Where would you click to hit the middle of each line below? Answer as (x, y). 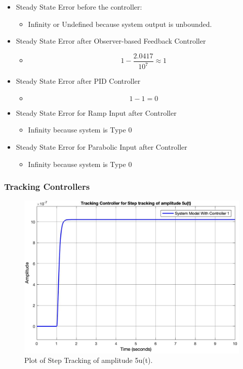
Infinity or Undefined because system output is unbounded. (120, 24)
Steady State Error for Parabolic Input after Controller (102, 146)
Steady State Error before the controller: (79, 7)
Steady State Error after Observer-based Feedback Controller (111, 41)
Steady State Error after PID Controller (78, 81)
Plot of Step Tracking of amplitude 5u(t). (89, 360)
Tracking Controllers (47, 187)
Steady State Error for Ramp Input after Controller (96, 112)
